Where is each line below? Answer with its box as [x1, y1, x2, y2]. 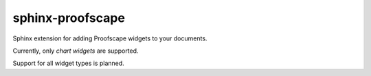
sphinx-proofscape [12, 10, 125, 25]
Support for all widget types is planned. [12, 59, 125, 68]
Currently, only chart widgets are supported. [12, 47, 139, 55]
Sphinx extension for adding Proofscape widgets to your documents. [12, 34, 207, 42]
